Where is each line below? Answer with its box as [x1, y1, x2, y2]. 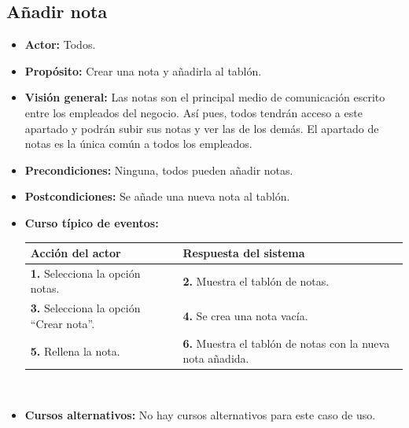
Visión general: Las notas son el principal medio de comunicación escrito [24, 89, 385, 105]
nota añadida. [182, 350, 249, 367]
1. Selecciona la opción [30, 264, 141, 281]
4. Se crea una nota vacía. [182, 308, 308, 324]
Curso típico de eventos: [24, 214, 159, 231]
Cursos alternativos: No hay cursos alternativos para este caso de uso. [24, 407, 376, 423]
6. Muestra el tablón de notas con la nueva [182, 334, 390, 351]
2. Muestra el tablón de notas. [182, 272, 330, 289]
